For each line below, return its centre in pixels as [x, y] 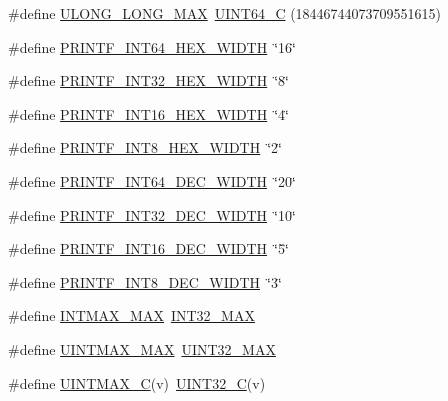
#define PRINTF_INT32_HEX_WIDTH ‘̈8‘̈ [148, 80]
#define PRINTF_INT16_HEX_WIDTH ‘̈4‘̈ [148, 113]
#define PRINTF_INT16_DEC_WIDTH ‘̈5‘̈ [148, 248]
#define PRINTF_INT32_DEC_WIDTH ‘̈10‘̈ [152, 214]
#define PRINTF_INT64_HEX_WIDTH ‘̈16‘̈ [152, 46]
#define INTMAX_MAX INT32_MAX [131, 315]
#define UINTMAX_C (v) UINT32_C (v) [137, 382]
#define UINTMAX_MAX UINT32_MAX [142, 348]
